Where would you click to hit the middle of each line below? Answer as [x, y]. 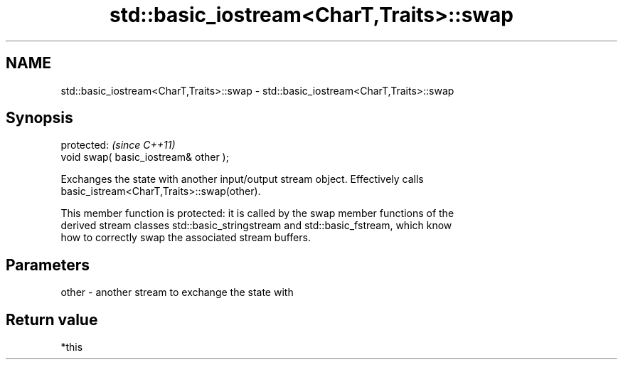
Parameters [48, 265]
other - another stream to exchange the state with [177, 292]
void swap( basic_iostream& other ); [145, 157]
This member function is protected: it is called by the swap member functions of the [257, 213]
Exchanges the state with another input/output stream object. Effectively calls [242, 179]
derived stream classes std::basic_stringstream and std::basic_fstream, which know [256, 226]
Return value [52, 319]
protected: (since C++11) [118, 145]
